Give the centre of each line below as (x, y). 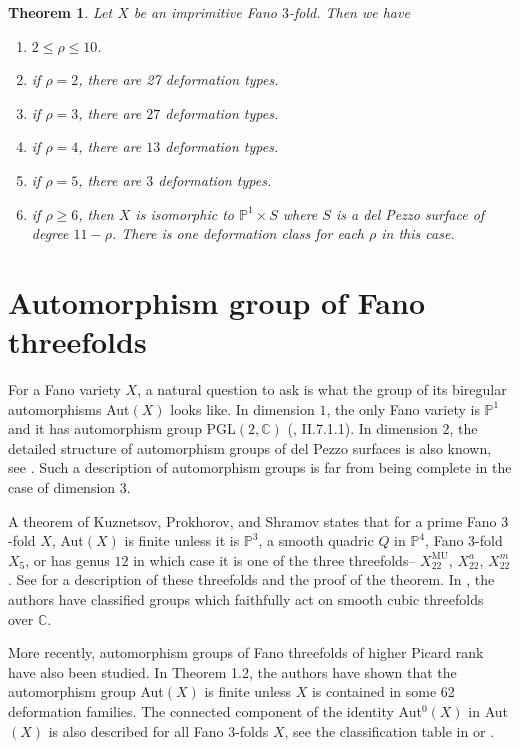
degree (50, 233)
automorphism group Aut (86, 691)
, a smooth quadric (316, 540)
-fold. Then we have (349, 12)
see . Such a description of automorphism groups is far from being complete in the (260, 467)
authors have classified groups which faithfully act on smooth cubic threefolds (246, 599)
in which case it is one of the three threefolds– (274, 559)
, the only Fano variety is (403, 408)
